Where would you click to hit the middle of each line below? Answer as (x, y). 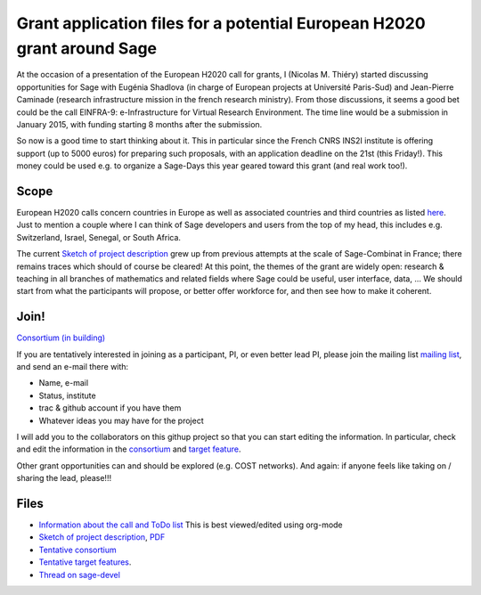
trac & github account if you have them (110, 408)
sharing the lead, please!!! (64, 478)
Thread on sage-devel (79, 575)
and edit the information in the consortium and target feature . (129, 449)
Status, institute (68, 395)
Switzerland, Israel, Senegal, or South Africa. (99, 237)
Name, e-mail (64, 383)
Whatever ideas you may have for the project (121, 420)
